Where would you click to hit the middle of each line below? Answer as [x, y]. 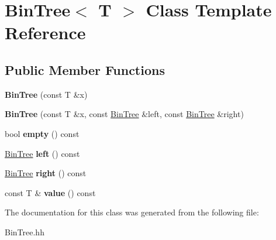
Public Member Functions [85, 69]
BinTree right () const [46, 173]
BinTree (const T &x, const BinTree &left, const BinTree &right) [124, 114]
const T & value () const [50, 192]
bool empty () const [42, 133]
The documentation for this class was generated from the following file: [132, 212]
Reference [45, 32]
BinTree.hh [25, 232]
